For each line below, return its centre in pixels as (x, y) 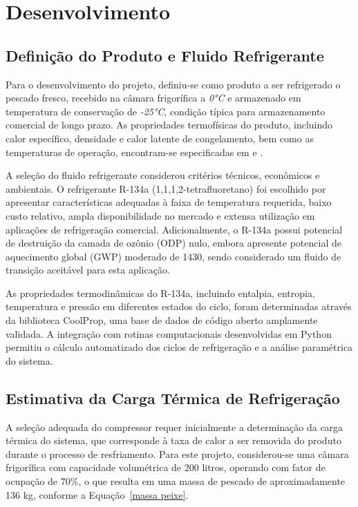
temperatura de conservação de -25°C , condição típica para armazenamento (166, 111)
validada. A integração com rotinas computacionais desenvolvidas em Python (169, 333)
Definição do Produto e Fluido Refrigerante (165, 55)
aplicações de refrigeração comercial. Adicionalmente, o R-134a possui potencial (174, 229)
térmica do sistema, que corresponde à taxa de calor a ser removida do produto (173, 440)
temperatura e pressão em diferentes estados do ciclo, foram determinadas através (179, 306)
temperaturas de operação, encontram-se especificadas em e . (134, 152)
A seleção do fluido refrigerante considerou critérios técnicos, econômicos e (163, 175)
